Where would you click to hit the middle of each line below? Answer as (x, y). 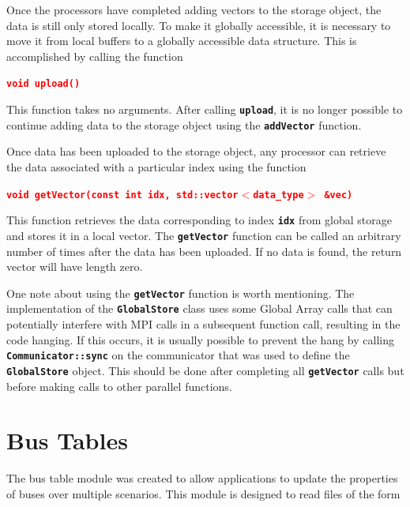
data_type (278, 195)
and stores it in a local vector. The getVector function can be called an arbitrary (204, 235)
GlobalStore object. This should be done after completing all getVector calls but (205, 370)
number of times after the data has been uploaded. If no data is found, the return (204, 251)
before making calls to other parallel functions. (119, 386)
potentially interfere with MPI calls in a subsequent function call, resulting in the (203, 324)
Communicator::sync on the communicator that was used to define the (178, 355)
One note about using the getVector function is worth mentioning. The (181, 293)
